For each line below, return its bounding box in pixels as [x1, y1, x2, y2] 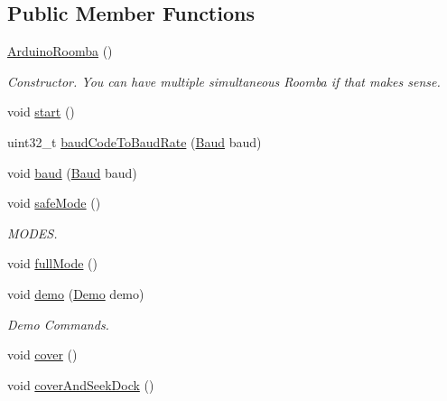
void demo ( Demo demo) [7, 284, 144, 303]
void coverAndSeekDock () [7, 375, 154, 394]
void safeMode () [7, 193, 101, 212]
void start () [7, 102, 75, 121]
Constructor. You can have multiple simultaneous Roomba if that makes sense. [7, 71, 441, 90]
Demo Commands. [7, 314, 109, 333]
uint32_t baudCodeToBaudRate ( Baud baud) [7, 132, 262, 151]
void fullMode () [7, 254, 98, 273]
